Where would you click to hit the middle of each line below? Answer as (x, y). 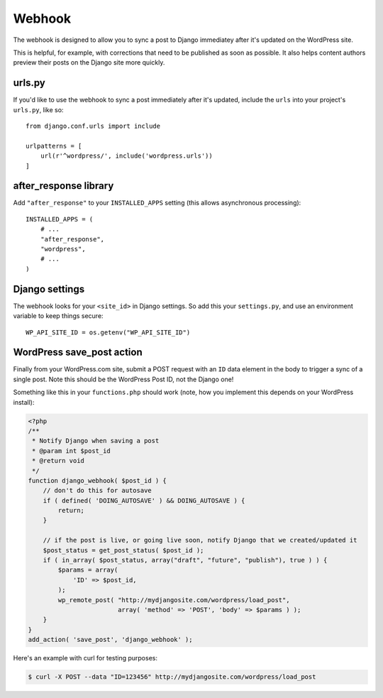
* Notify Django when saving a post (96, 441)
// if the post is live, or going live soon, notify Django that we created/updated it (200, 540)
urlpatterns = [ (54, 146)
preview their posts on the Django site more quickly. (89, 62)
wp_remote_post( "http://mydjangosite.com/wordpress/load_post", (174, 600)
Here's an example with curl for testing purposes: (85, 658)
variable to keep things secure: (58, 316)
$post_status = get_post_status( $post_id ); (123, 550)
